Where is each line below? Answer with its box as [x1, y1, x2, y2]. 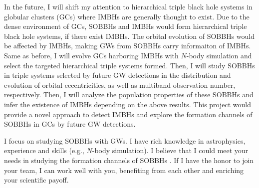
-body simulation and [186, 50, 252, 60]
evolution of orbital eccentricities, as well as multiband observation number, [4, 79, 236, 90]
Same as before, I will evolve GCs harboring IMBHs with [4, 50, 179, 60]
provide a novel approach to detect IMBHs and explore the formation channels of [4, 109, 253, 119]
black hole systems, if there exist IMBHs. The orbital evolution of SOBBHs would [4, 30, 255, 41]
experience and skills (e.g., [4, 145, 84, 156]
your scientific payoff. [4, 175, 69, 185]
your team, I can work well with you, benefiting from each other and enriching [4, 165, 244, 175]
